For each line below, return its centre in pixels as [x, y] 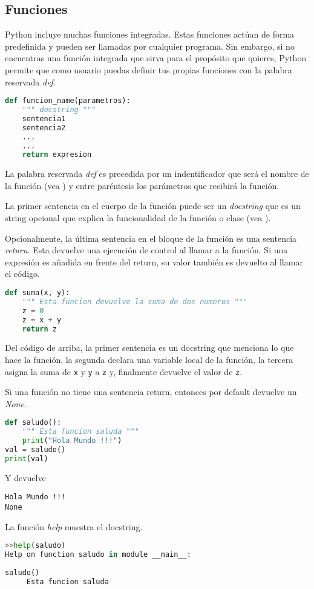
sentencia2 [44, 128]
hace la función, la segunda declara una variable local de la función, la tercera [149, 360]
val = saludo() [35, 450]
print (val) [27, 458]
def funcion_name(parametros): [68, 101]
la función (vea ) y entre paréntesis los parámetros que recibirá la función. [142, 185]
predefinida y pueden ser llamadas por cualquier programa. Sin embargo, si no [150, 46]
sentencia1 [44, 118]
